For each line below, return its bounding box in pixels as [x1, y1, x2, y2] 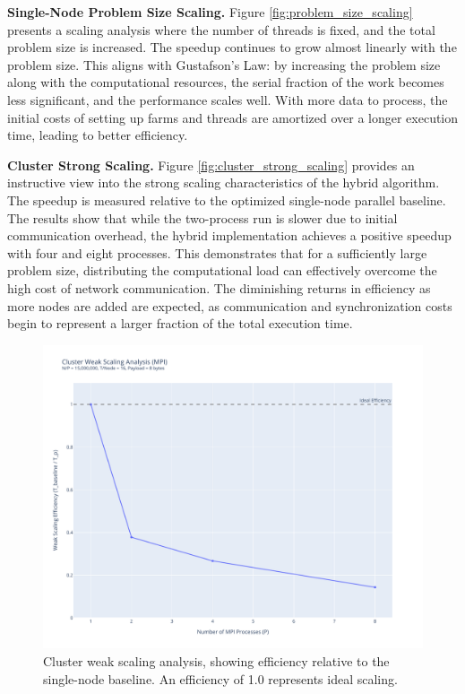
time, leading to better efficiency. [7, 126, 188, 144]
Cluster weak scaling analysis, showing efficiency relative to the [43, 651, 390, 670]
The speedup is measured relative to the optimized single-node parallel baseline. [7, 190, 446, 209]
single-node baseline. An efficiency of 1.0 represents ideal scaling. [43, 669, 398, 688]
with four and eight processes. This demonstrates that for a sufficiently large [7, 243, 427, 262]
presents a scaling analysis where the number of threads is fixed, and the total [7, 20, 435, 39]
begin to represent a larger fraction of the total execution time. [7, 314, 353, 333]
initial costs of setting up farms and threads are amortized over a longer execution [7, 108, 459, 126]
